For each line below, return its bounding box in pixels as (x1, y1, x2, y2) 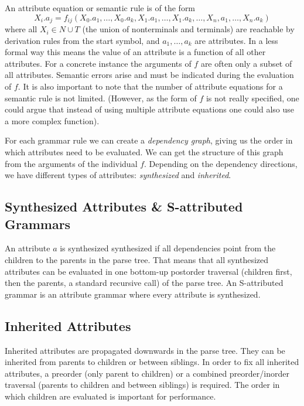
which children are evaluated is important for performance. (5, 390, 216, 402)
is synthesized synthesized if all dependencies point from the (60, 242, 276, 254)
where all (5, 23, 37, 35)
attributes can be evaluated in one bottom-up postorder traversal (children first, (5, 265, 292, 277)
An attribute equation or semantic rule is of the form (5, 2, 196, 13)
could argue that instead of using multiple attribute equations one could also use (5, 103, 294, 115)
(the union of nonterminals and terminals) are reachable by (82, 23, 295, 35)
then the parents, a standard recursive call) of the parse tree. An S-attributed (5, 277, 283, 289)
